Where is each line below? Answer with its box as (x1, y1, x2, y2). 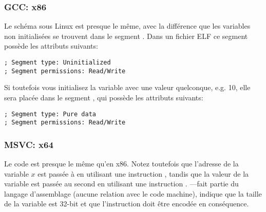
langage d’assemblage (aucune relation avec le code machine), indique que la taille (4, 188, 262, 199)
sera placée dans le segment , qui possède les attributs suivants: (4, 92, 203, 102)
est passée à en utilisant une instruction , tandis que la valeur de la (37, 168, 249, 179)
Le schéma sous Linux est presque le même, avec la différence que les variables (4, 20, 251, 31)
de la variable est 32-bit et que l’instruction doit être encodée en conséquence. (4, 198, 249, 209)
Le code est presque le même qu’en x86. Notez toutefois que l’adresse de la (4, 158, 239, 169)
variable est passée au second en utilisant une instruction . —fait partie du (4, 178, 239, 189)
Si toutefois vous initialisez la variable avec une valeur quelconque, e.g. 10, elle (4, 82, 251, 93)
